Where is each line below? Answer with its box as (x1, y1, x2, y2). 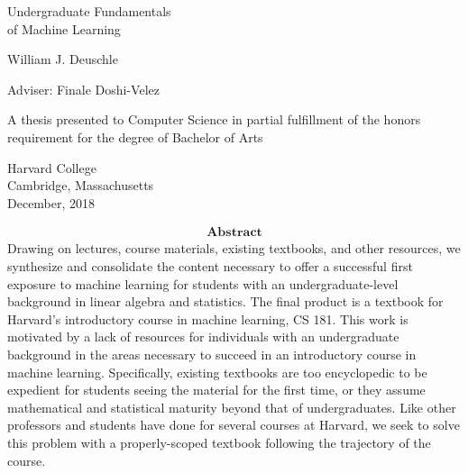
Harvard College (7, 158, 96, 177)
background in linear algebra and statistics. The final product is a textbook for (7, 292, 444, 311)
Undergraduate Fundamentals (7, 2, 171, 20)
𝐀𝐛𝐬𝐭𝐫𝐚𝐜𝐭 (206, 226, 262, 240)
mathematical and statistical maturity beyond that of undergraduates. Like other (7, 397, 456, 416)
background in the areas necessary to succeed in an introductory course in (7, 344, 417, 363)
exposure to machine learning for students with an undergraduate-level (7, 274, 399, 293)
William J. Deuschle (7, 50, 118, 68)
